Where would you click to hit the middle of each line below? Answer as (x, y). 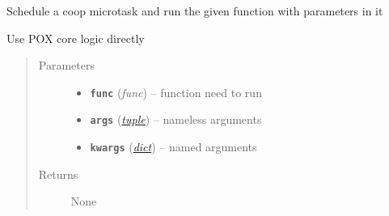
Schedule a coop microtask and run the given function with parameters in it (195, 11)
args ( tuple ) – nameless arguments (176, 119)
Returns (58, 174)
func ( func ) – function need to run (176, 92)
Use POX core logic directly (76, 38)
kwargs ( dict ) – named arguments (173, 147)
